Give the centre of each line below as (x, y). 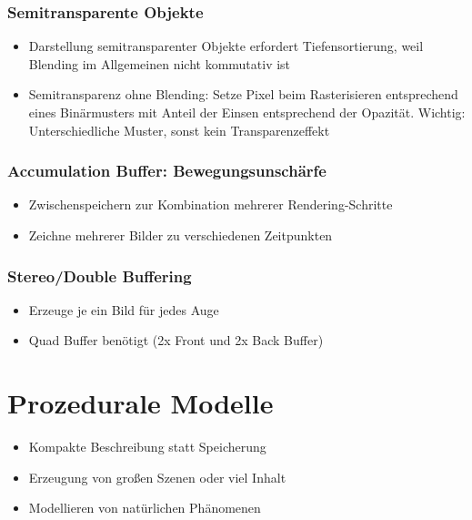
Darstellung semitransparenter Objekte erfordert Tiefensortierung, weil (226, 46)
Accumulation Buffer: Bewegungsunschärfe (167, 171)
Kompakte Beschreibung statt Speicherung (147, 447)
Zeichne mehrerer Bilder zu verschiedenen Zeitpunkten (181, 235)
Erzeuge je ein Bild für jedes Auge (124, 309)
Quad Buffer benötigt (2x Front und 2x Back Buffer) (176, 340)
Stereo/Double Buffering (100, 275)
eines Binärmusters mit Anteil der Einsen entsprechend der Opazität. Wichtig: (247, 112)
